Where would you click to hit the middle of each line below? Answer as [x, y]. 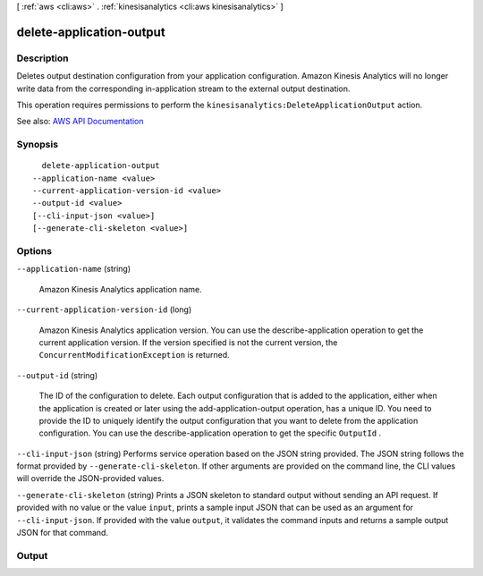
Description [42, 58]
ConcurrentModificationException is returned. [134, 355]
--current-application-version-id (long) [104, 309]
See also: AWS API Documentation [80, 122]
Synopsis [37, 145]
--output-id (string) [57, 375]
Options [34, 251]
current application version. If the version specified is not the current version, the [188, 342]
